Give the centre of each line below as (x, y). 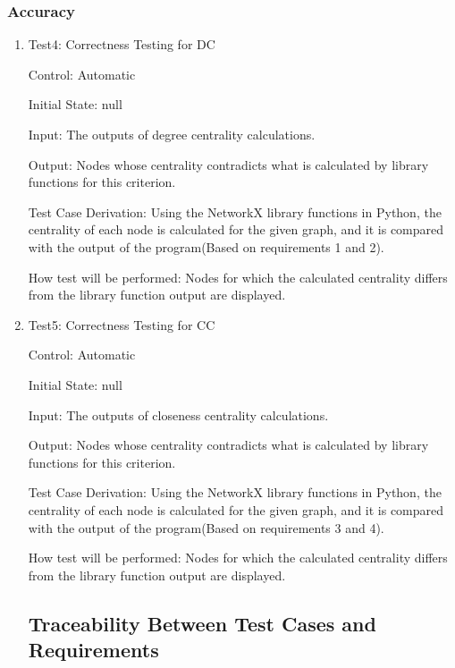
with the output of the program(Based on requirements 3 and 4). (206, 527)
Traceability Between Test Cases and (202, 623)
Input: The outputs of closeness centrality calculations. (178, 414)
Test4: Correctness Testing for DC (122, 44)
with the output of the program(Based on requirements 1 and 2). (206, 246)
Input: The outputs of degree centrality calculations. (172, 134)
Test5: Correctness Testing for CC (122, 324)
